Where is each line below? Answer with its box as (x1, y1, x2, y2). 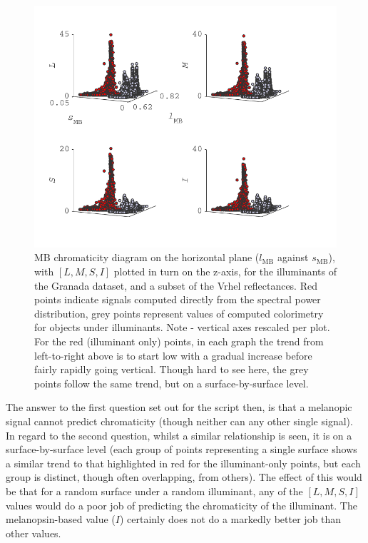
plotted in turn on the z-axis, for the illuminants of (113, 264, 337, 279)
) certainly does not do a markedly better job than (119, 512, 342, 527)
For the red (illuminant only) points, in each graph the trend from (34, 334, 324, 349)
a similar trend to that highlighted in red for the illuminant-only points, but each (6, 455, 361, 470)
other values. (6, 525, 61, 540)
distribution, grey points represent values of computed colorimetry (34, 305, 324, 320)
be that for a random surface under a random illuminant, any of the (6, 483, 303, 498)
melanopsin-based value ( (6, 512, 116, 527)
